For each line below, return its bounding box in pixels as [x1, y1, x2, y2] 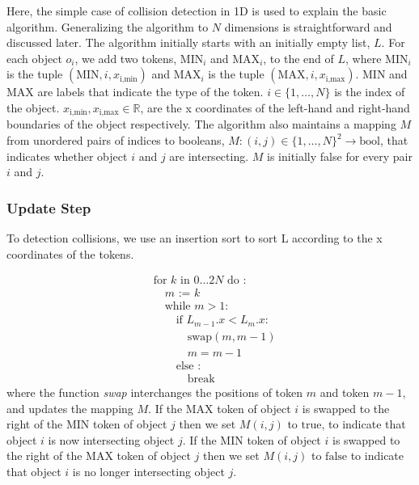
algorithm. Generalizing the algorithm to [6, 18, 209, 35]
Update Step [6, 197, 91, 217]
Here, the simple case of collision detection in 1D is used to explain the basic [6, 2, 387, 19]
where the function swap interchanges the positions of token [6, 383, 303, 400]
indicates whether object [6, 147, 128, 164]
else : [176, 360, 201, 372]
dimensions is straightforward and [224, 18, 392, 35]
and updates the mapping [6, 399, 133, 416]
